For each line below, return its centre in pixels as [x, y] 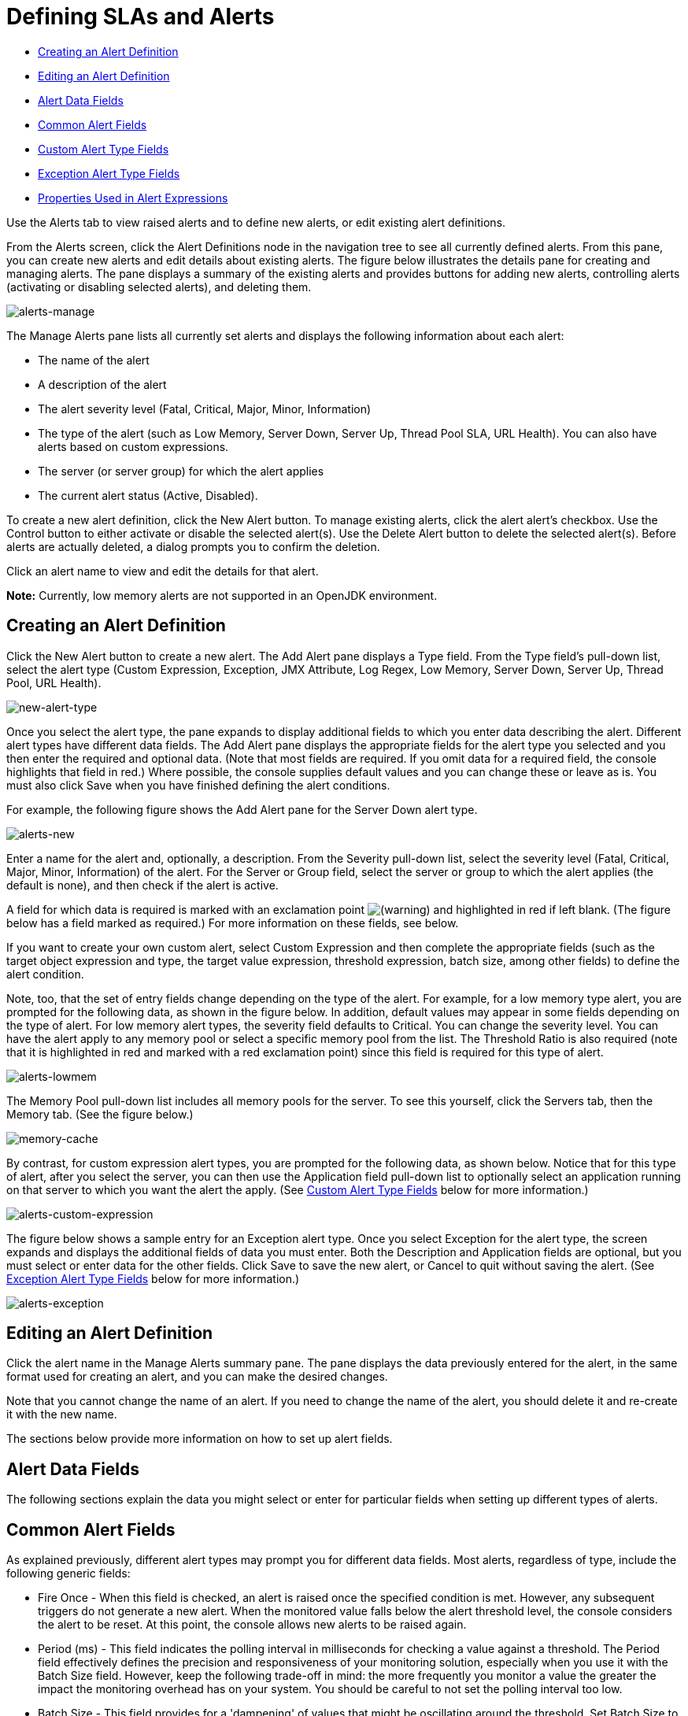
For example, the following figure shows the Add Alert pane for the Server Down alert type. [242, 809]
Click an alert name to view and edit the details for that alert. [163, 571]
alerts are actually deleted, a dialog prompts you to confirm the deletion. [193, 546]
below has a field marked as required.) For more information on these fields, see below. [233, 923]
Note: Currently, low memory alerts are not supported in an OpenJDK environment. [222, 595]
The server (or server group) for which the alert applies [181, 471]
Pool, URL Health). [54, 682]
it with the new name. [62, 1415]
